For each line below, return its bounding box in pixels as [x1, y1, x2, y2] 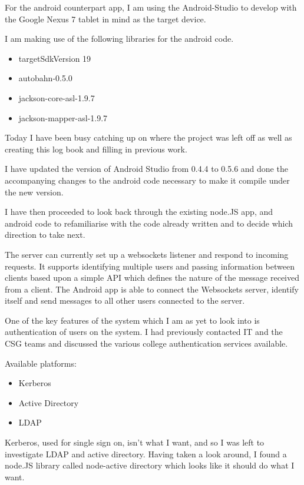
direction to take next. [5, 228, 85, 241]
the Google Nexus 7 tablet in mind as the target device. [5, 12, 206, 25]
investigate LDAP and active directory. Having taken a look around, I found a [5, 447, 287, 460]
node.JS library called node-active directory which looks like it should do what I [5, 459, 295, 471]
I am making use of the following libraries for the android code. [5, 32, 234, 45]
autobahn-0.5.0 [18, 72, 72, 84]
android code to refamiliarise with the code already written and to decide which [5, 217, 293, 229]
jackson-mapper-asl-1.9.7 [18, 111, 108, 124]
